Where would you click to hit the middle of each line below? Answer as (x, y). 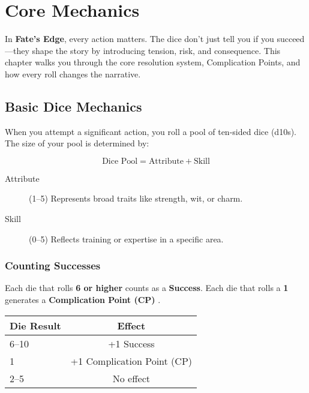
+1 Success (131, 343)
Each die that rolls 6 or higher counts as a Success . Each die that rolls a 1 (147, 288)
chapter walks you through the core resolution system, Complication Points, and (153, 62)
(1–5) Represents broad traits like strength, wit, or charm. (136, 198)
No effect (131, 378)
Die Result (35, 325)
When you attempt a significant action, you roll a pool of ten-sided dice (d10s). (151, 131)
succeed (291, 39)
